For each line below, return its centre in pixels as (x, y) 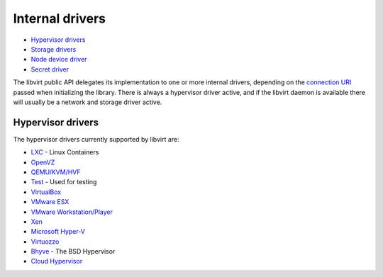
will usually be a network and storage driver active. (88, 102)
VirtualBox (46, 192)
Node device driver (59, 60)
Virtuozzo (45, 242)
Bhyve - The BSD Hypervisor (73, 251)
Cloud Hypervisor (57, 261)
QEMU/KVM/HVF (56, 172)
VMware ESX (50, 202)
